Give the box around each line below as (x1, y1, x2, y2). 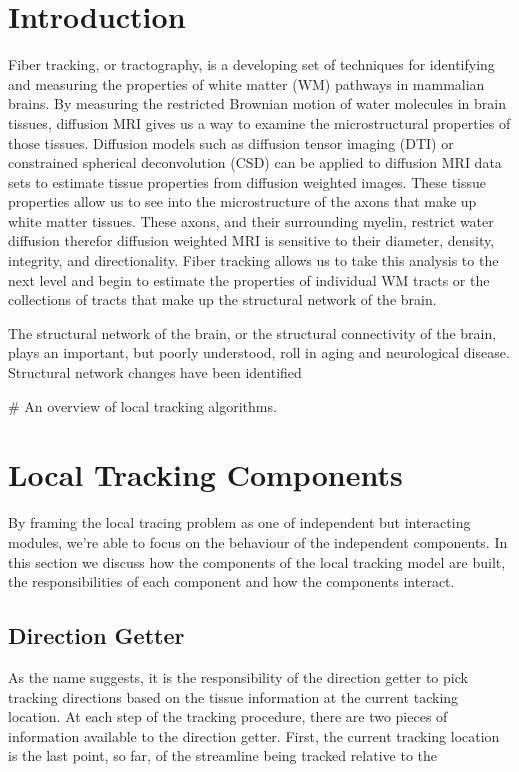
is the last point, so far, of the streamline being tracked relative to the (8, 745, 438, 766)
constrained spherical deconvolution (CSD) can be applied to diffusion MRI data (8, 152, 502, 173)
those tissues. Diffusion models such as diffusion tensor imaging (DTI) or (8, 132, 454, 153)
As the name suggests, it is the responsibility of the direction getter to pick (8, 666, 468, 687)
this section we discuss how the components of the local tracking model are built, (8, 551, 506, 572)
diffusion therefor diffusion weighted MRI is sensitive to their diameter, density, (8, 230, 495, 251)
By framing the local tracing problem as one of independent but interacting (8, 512, 471, 533)
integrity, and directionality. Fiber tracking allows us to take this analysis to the (8, 250, 499, 271)
